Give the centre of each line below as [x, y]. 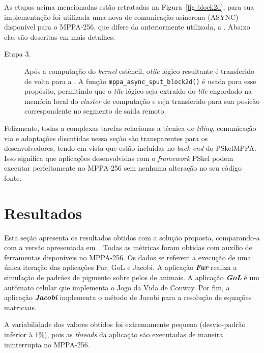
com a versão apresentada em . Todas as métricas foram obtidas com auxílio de [128, 247]
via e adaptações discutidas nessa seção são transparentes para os [106, 138]
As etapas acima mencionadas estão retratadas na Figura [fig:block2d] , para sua [129, 7]
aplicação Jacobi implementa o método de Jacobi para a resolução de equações [128, 297]
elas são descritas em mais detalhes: [60, 36]
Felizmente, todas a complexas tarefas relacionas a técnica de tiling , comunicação [130, 128]
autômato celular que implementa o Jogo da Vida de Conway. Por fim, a [117, 287]
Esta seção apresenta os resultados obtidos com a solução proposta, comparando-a [132, 237]
